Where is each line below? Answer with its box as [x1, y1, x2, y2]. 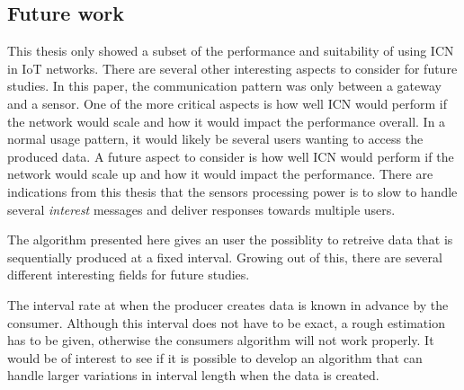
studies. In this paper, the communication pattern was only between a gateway [7, 76, 442, 95]
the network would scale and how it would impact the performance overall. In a [7, 111, 446, 130]
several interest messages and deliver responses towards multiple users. [7, 199, 396, 218]
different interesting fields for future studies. [7, 265, 250, 284]
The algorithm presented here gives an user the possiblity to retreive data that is [7, 230, 453, 249]
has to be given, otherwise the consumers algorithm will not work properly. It [7, 331, 434, 350]
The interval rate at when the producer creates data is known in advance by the [7, 295, 449, 314]
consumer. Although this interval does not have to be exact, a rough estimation [7, 313, 445, 332]
